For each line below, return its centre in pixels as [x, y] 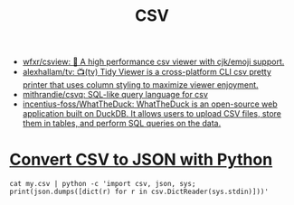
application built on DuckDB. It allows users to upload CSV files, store [152, 114]
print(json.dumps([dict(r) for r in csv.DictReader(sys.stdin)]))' [139, 192]
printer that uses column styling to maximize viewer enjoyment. [141, 85]
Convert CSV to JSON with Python [141, 160]
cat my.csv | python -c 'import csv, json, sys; [103, 184]
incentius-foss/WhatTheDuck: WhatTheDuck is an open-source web [150, 104]
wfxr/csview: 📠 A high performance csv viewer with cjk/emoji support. [153, 62]
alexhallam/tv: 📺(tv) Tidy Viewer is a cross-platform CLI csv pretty [147, 72]
